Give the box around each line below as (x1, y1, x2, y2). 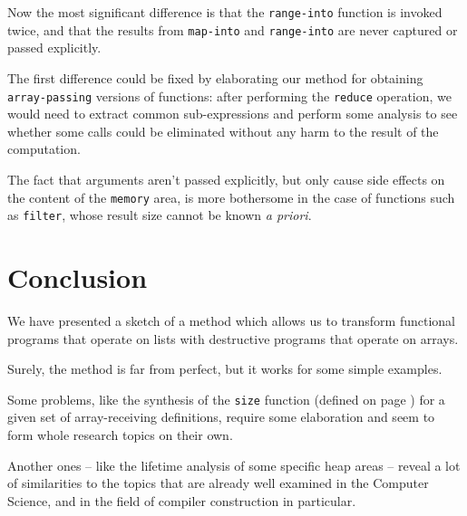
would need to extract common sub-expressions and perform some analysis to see (7, 104, 458, 123)
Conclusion (7, 259, 148, 296)
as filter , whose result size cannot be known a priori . (7, 205, 312, 225)
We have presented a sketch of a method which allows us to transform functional (7, 311, 455, 330)
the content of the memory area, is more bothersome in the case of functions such (7, 187, 455, 206)
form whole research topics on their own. (7, 425, 233, 444)
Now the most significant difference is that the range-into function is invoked (7, 3, 443, 21)
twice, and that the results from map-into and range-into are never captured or (7, 20, 458, 39)
